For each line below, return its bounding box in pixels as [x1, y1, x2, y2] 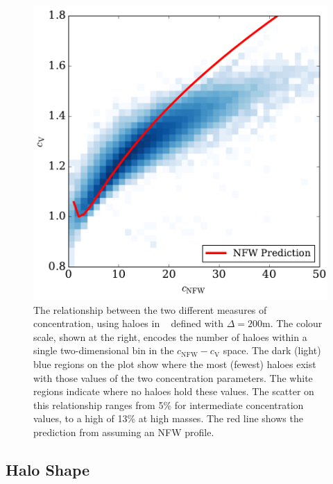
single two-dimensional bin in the [33, 343, 174, 358]
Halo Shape [6, 458, 90, 480]
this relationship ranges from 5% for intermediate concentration [33, 397, 304, 412]
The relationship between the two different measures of [33, 302, 267, 317]
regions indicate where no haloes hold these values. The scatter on [33, 384, 314, 399]
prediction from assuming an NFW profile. [33, 424, 214, 439]
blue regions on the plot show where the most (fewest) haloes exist [33, 356, 316, 371]
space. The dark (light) [223, 343, 321, 358]
